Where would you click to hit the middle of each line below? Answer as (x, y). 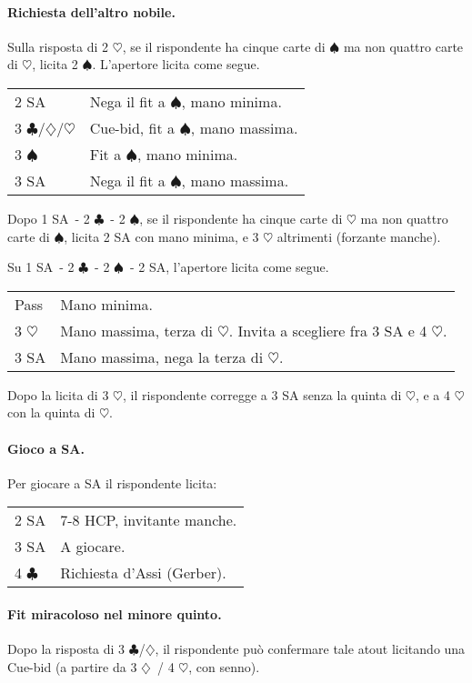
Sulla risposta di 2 (58, 46)
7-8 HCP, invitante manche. (149, 520)
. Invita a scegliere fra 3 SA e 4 (328, 330)
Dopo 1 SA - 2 (49, 218)
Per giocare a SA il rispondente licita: (112, 482)
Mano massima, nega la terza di (162, 357)
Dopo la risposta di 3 (66, 649)
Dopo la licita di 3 (58, 394)
